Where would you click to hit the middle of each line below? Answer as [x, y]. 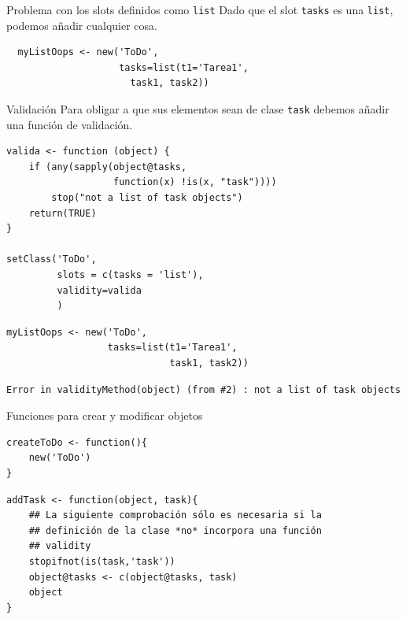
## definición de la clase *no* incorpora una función [175, 530]
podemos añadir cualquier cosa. [82, 25]
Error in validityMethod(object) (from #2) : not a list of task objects [204, 389]
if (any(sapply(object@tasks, [108, 167]
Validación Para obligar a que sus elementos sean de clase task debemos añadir [198, 109]
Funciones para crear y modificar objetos [105, 415]
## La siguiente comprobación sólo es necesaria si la [175, 515]
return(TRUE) [63, 213]
